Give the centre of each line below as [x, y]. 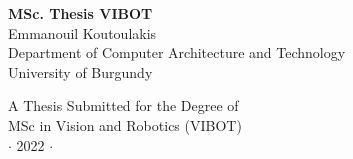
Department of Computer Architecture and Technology [177, 52]
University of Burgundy [80, 71]
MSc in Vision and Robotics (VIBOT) [125, 124]
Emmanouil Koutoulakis [82, 32]
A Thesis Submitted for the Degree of [123, 105]
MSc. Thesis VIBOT [80, 13]
